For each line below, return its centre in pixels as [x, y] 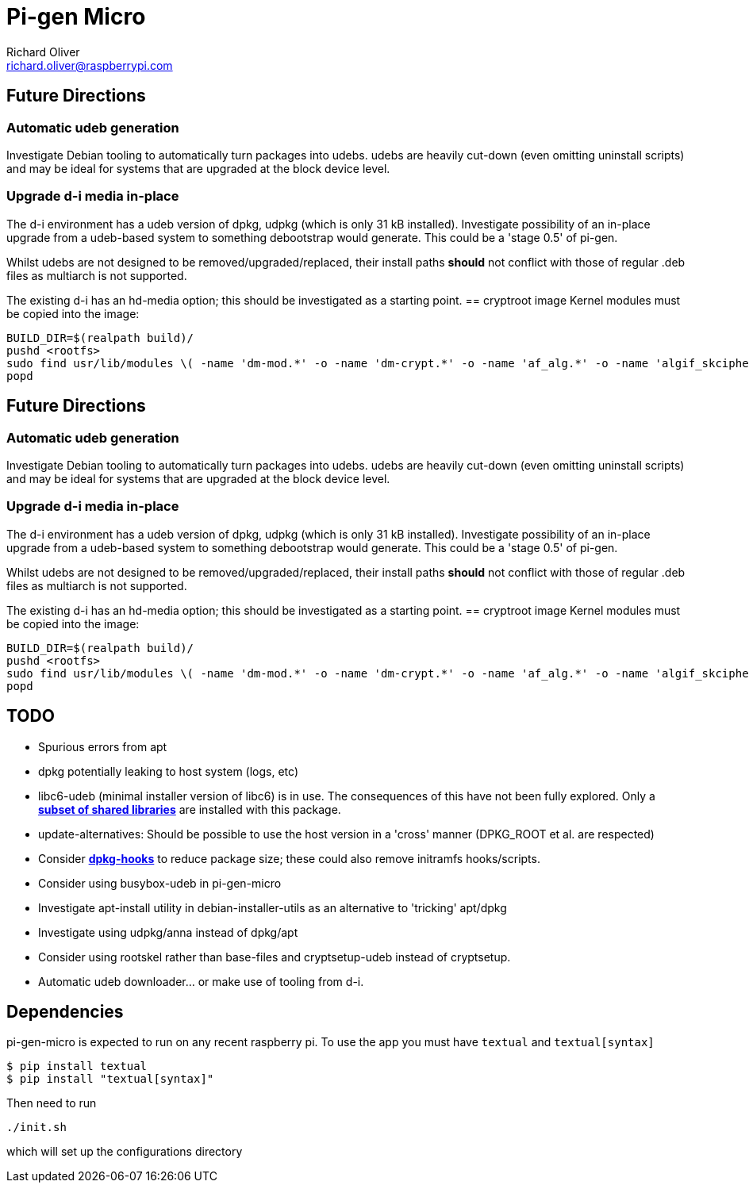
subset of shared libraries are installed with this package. [190, 809]
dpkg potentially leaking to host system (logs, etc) [168, 771]
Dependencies [65, 1011]
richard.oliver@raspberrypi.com [90, 65]
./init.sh [36, 1128]
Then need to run [52, 1103]
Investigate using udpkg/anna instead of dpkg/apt [168, 932]
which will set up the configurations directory [125, 1152]
